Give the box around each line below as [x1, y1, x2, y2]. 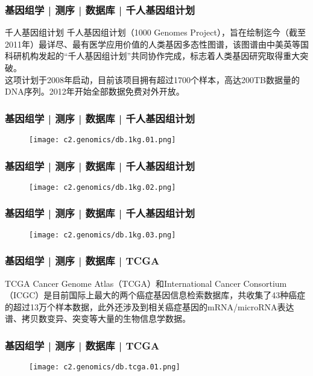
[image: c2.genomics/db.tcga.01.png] [29, 363, 180, 372]
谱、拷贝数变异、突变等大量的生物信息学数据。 [5, 312, 191, 325]
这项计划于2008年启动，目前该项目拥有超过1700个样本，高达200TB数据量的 [5, 73, 300, 86]
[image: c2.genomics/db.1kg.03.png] [29, 230, 176, 239]
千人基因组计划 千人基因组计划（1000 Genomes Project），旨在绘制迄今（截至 [5, 26, 306, 39]
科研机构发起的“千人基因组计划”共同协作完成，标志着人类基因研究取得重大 [5, 49, 300, 62]
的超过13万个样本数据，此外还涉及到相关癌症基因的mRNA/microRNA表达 [5, 300, 294, 313]
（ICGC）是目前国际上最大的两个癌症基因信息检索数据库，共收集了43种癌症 [5, 289, 306, 301]
